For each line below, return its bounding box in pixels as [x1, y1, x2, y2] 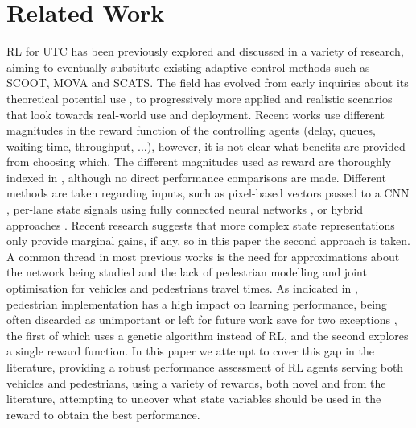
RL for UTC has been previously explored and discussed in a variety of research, [6, 43, 404, 60]
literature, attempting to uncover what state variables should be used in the [6, 390, 381, 407]
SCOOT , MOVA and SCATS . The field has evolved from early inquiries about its [6, 74, 409, 91]
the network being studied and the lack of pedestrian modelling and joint [6, 264, 367, 280]
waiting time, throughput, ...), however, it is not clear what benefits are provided [6, 137, 406, 154]
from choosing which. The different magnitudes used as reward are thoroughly [6, 153, 392, 170]
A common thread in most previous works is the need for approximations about [6, 247, 400, 264]
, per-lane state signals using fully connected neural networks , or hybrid [6, 201, 364, 218]
